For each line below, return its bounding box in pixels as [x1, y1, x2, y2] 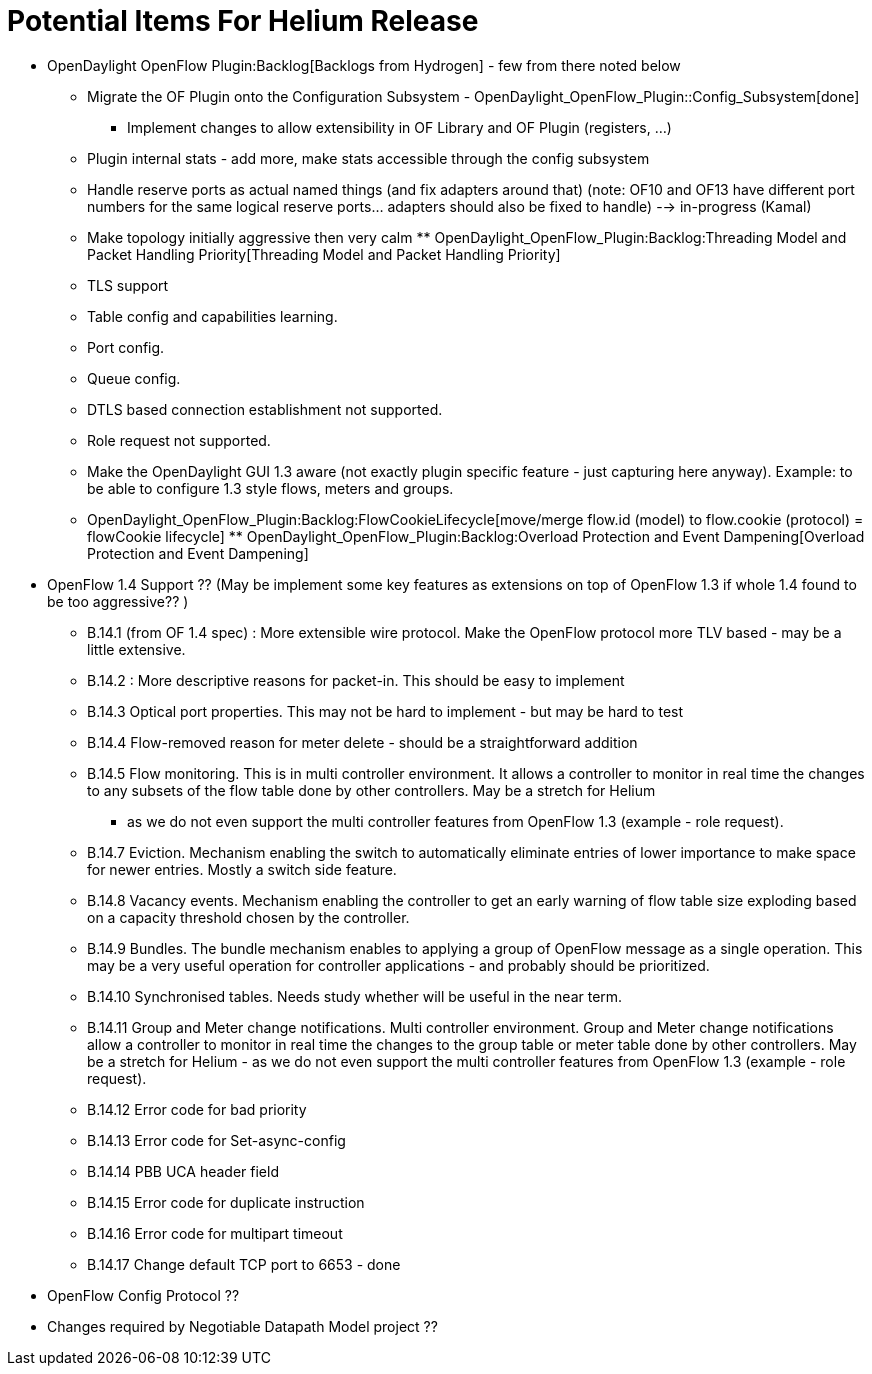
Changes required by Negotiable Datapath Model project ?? [47, 1317, 438, 1335]
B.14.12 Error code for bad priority [87, 1100, 307, 1118]
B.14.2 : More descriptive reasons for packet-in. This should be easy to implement [87, 671, 625, 689]
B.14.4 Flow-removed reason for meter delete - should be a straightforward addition [87, 733, 638, 751]
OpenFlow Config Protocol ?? [47, 1286, 240, 1304]
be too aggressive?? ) [47, 592, 189, 610]
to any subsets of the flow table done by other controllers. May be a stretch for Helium [87, 781, 656, 799]
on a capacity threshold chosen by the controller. [87, 908, 410, 926]
